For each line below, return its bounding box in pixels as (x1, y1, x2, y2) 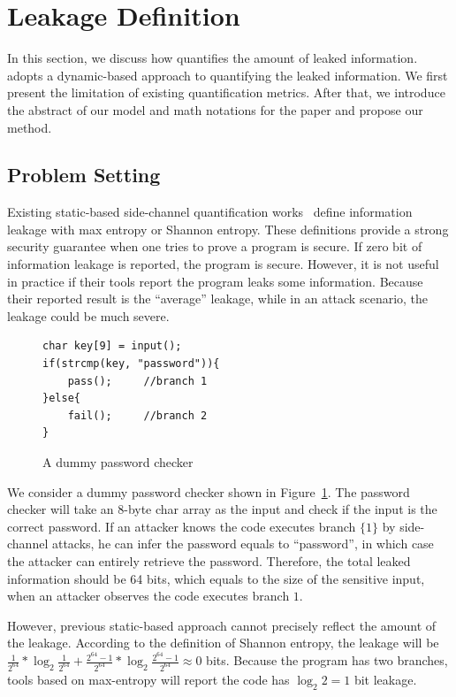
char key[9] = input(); (42, 340, 182, 353)
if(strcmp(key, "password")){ (42, 357, 220, 371)
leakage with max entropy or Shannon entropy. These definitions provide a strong (7, 219, 449, 238)
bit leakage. (353, 670, 417, 688)
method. (7, 118, 52, 136)
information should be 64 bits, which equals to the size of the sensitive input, (7, 569, 425, 587)
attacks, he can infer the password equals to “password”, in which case (51, 534, 434, 553)
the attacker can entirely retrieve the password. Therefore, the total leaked (7, 551, 411, 570)
